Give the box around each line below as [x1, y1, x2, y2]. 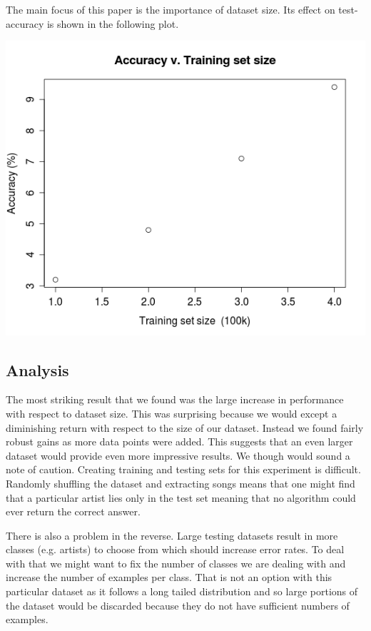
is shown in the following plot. [46, 16, 179, 31]
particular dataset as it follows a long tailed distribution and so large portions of [6, 584, 358, 599]
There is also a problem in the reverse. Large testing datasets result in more [6, 527, 338, 542]
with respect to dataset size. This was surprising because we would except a [6, 405, 337, 420]
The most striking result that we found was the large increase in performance [6, 392, 344, 407]
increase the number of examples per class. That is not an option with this [6, 570, 332, 585]
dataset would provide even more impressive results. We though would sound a [6, 448, 350, 463]
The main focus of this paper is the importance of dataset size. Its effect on [6, 2, 335, 16]
